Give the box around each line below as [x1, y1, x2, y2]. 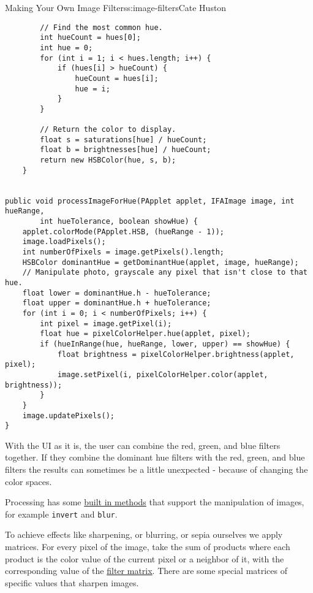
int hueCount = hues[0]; [40, 33, 141, 42]
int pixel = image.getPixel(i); [40, 319, 172, 328]
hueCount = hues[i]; [75, 74, 159, 83]
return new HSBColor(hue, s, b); [40, 156, 176, 165]
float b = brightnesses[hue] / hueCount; [40, 145, 211, 155]
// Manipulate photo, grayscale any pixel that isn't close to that [22, 268, 307, 277]
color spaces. [5, 475, 52, 488]
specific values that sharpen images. [5, 576, 139, 589]
